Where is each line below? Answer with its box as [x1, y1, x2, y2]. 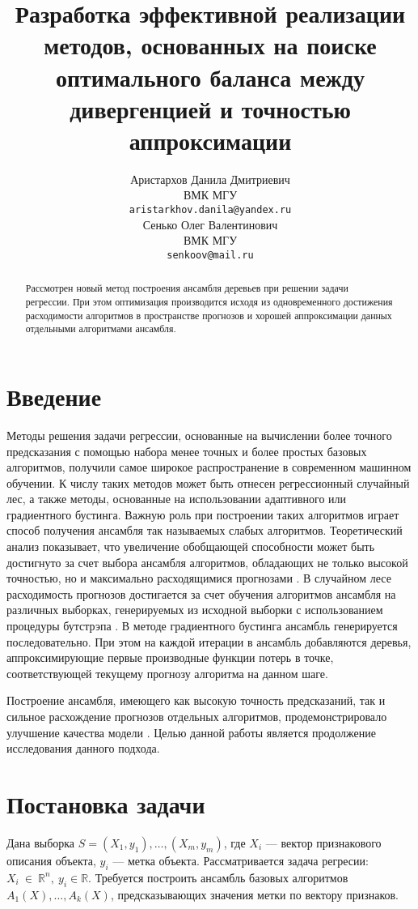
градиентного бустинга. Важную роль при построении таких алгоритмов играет [6, 506, 399, 523]
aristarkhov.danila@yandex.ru [129, 204, 292, 216]
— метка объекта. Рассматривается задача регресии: [112, 851, 369, 868]
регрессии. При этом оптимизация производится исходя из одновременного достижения [25, 295, 393, 309]
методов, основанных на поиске [44, 28, 377, 62]
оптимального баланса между [55, 60, 365, 93]
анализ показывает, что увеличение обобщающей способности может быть [6, 538, 375, 555]
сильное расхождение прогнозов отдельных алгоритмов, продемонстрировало [6, 708, 387, 725]
